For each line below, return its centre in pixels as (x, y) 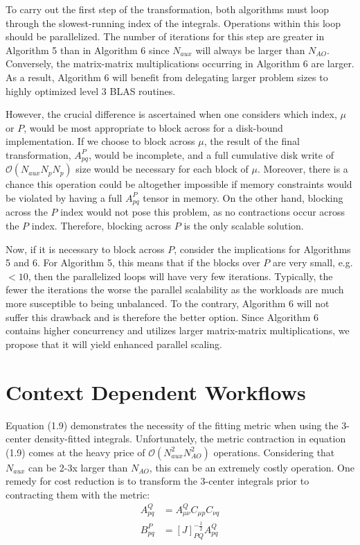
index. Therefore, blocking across (101, 226)
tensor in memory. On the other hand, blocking (243, 197)
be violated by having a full (64, 197)
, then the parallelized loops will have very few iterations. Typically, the (180, 276)
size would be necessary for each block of (162, 169)
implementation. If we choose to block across (100, 141)
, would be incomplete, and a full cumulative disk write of (211, 154)
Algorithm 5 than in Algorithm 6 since (88, 50)
